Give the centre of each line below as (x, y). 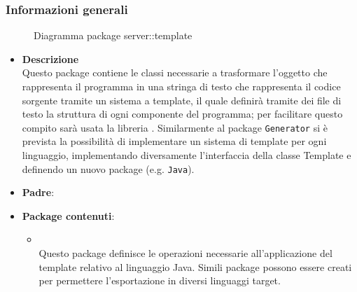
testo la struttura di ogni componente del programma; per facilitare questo (182, 114)
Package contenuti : (68, 215)
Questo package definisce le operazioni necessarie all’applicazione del (185, 253)
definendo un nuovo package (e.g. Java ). (108, 168)
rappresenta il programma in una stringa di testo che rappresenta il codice (181, 86)
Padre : (38, 192)
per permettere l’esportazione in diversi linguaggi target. (160, 280)
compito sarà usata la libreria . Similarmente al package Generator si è (175, 127)
